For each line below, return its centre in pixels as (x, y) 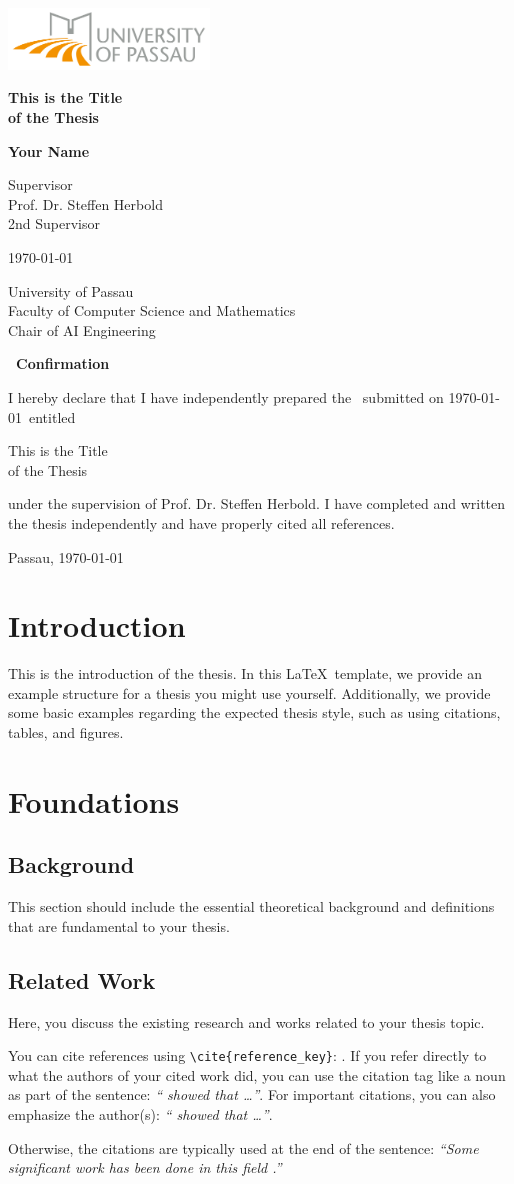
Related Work (82, 979)
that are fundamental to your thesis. (119, 925)
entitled (52, 416)
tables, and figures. (66, 732)
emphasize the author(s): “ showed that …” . (140, 1114)
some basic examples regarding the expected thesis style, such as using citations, (254, 712)
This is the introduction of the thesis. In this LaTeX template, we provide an (245, 673)
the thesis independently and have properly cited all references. (201, 522)
